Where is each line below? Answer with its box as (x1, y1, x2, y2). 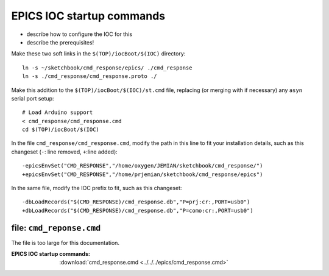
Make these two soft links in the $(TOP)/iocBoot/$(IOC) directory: (11, 50, 186, 57)
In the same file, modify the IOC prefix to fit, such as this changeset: (11, 185, 182, 192)
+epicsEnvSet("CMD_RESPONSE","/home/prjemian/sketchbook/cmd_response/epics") (22, 171, 263, 178)
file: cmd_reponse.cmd (11, 222, 101, 233)
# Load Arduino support (22, 109, 93, 116)
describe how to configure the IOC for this (26, 30, 133, 38)
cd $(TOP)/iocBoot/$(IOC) (22, 126, 100, 133)
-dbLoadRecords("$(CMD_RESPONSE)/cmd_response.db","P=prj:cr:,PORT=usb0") (22, 199, 250, 205)
